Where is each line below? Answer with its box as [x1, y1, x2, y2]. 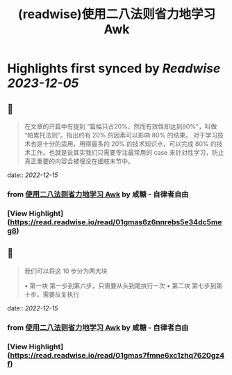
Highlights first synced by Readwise [7, 60, 221, 76]
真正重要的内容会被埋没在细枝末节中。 [24, 157, 134, 165]
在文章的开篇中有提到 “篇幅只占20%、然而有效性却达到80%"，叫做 [24, 122, 217, 131]
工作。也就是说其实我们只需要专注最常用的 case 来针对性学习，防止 [30, 149, 224, 156]
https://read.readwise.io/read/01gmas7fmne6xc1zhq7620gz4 [10, 350, 225, 360]
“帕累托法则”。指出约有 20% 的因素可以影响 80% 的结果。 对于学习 [24, 131, 218, 139]
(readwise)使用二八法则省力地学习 [17, 6, 216, 22]
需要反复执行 [42, 290, 80, 299]
